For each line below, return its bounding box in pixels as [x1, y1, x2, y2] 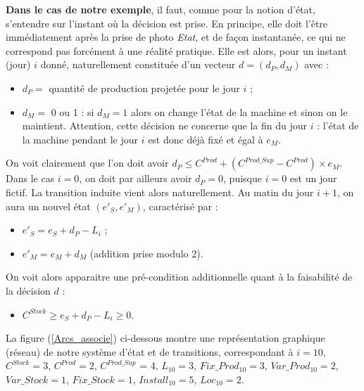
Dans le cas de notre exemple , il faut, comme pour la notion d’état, [6, 2, 315, 16]
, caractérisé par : [142, 198, 218, 213]
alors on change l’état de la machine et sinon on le [130, 104, 348, 119]
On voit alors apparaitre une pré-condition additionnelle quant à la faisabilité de [6, 269, 353, 284]
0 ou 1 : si [51, 104, 94, 119]
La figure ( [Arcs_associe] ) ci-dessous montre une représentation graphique [6, 331, 325, 345]
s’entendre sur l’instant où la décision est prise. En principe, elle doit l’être [6, 15, 328, 30]
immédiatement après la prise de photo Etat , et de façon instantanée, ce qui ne [6, 30, 346, 44]
